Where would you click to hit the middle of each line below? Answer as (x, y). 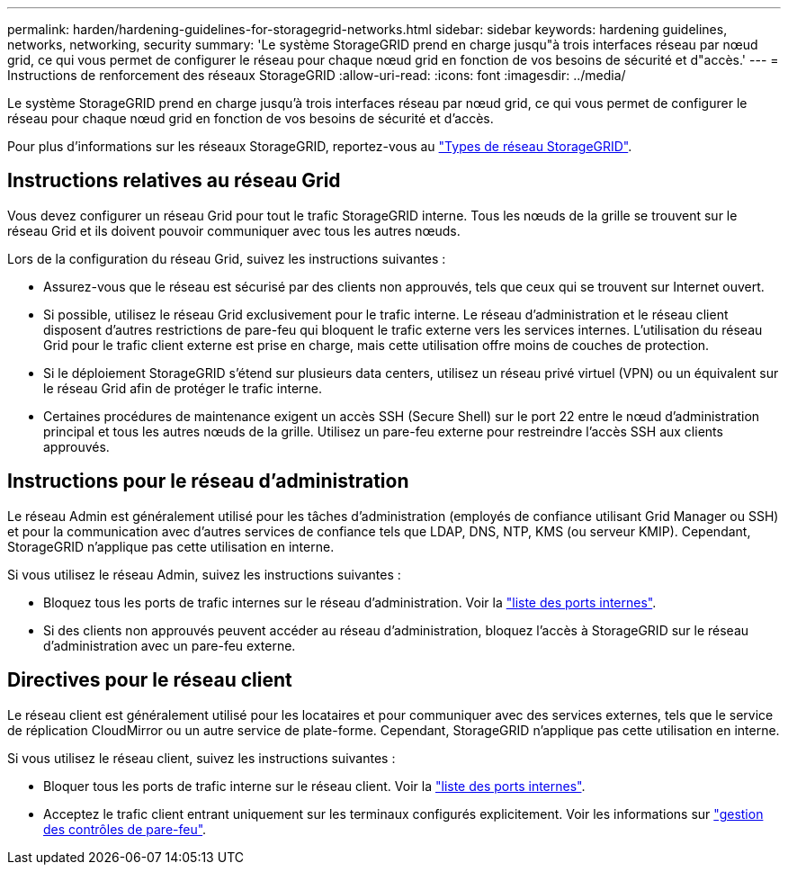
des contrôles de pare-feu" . (125, 829)
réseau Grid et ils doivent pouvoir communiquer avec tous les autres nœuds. (234, 230)
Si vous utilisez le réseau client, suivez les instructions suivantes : (201, 758)
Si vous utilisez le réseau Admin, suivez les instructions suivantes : (204, 574)
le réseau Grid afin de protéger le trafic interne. (183, 388)
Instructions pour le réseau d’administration (208, 481)
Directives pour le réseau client (150, 680)
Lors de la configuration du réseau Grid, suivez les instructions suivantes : (227, 258)
